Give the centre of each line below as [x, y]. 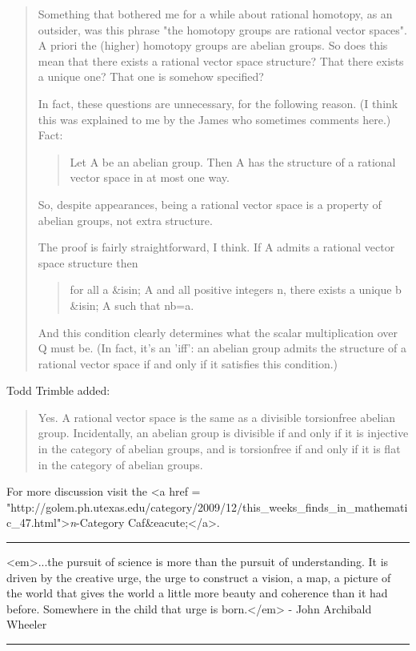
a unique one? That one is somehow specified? [151, 76]
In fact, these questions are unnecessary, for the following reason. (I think [218, 103]
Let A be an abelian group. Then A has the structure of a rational [233, 161]
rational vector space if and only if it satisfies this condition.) [188, 363]
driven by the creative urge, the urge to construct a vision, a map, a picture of [199, 577]
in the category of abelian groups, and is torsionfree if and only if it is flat [219, 449]
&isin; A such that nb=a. [132, 305]
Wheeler [27, 624]
